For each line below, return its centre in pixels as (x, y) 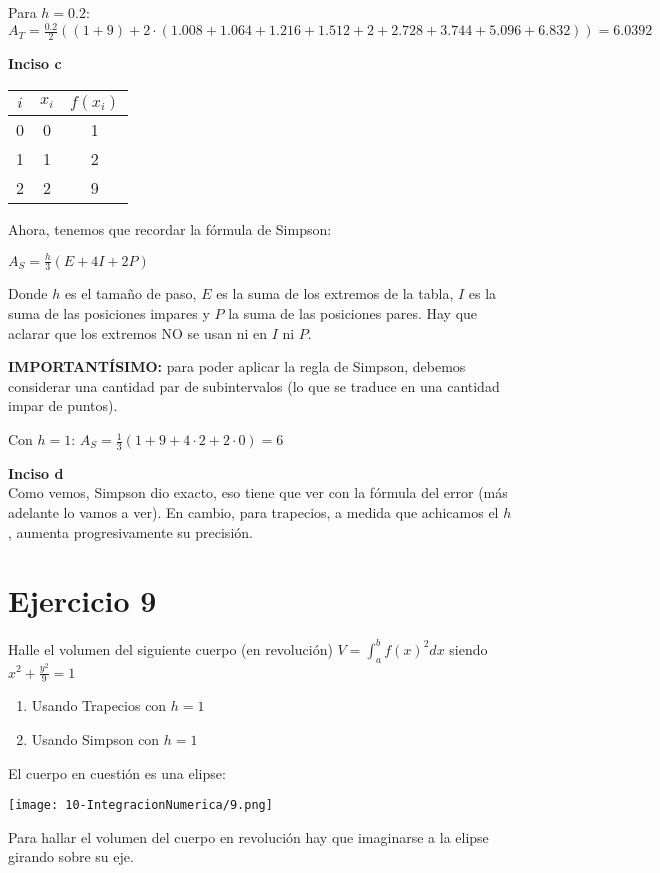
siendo (468, 648)
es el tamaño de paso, (130, 293)
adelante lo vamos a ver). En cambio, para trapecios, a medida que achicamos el (253, 512)
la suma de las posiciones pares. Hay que (353, 313)
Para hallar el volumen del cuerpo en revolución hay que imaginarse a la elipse (248, 836)
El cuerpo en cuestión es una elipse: (117, 772)
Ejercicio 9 (82, 600)
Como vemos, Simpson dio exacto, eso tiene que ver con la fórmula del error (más (258, 492)
